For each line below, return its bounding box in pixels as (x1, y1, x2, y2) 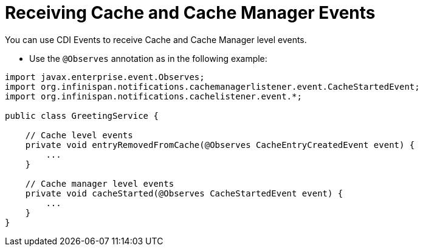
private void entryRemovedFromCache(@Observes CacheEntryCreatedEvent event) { (25, 139, 415, 150)
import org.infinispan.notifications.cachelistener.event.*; (5, 91, 302, 101)
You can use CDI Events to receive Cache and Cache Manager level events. (5, 34, 307, 45)
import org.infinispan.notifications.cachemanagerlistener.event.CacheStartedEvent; (5, 81, 420, 92)
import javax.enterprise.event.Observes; (5, 72, 205, 82)
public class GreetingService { (5, 110, 159, 121)
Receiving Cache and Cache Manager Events (5, 2, 376, 23)
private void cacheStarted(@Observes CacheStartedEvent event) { (25, 188, 343, 198)
